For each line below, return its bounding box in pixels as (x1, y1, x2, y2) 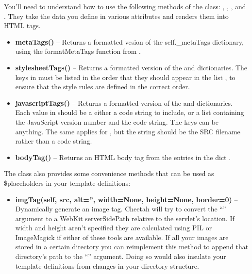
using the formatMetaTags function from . (15, 46, 141, 56)
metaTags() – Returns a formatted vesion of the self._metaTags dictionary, (15, 36, 244, 47)
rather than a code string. (15, 136, 92, 146)
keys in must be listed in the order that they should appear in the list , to (15, 72, 235, 82)
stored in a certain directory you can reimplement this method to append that (15, 242, 249, 252)
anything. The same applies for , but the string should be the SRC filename (15, 126, 240, 136)
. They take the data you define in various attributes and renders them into (4, 11, 229, 21)
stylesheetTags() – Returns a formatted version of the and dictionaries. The (15, 62, 248, 72)
